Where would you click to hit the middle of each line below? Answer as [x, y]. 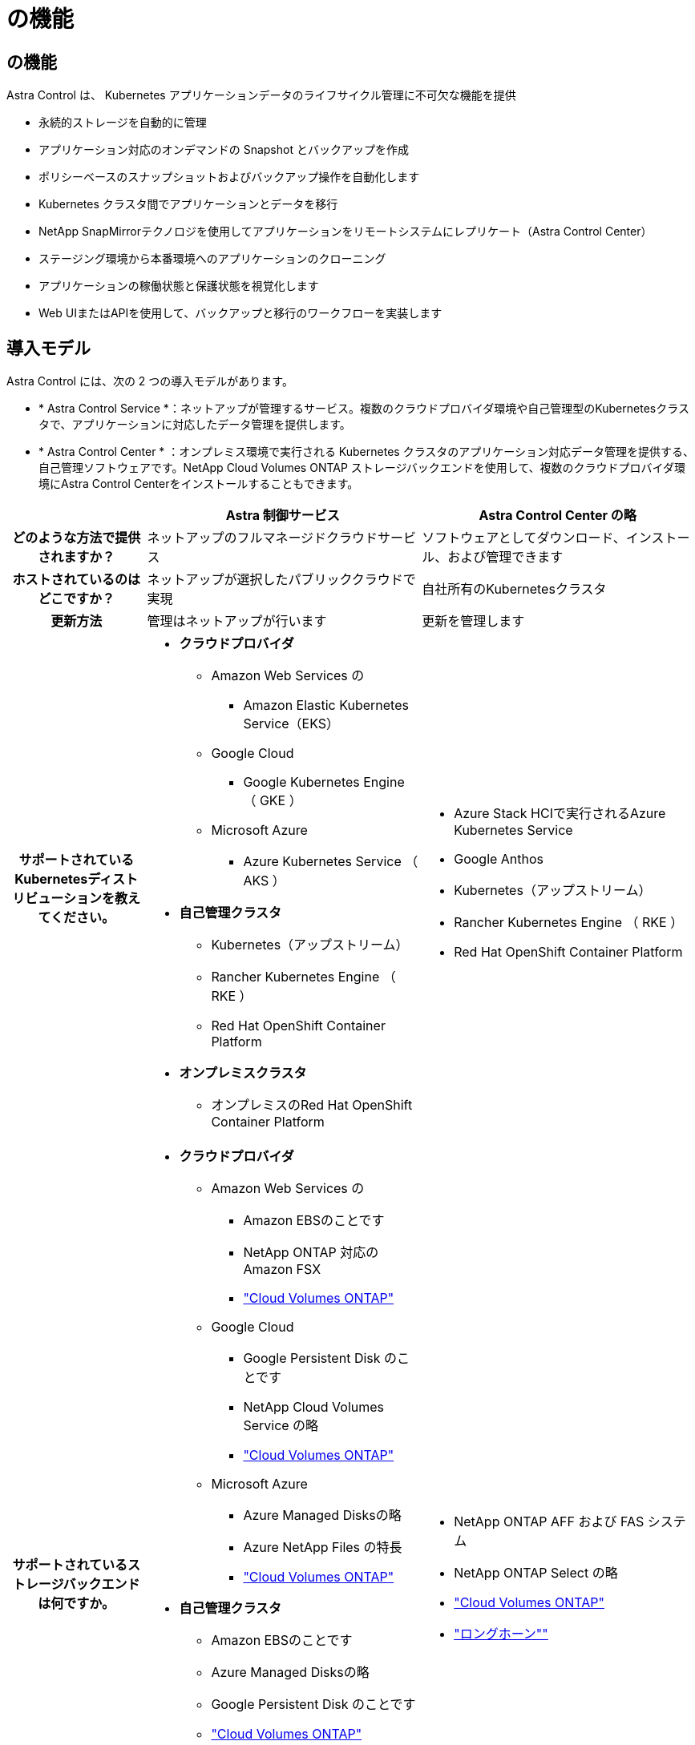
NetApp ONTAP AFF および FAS [549, 1522]
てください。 [76, 918]
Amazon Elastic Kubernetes [326, 705]
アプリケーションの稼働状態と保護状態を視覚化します [179, 286]
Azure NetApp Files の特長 [323, 1548]
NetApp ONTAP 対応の [311, 1253]
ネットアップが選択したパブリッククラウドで [281, 580]
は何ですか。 [77, 1604]
